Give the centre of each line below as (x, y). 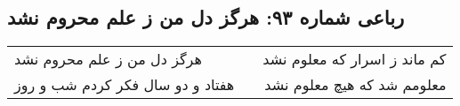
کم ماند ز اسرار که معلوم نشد (355, 59)
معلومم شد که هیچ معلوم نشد (355, 85)
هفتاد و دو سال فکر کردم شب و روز (125, 85)
